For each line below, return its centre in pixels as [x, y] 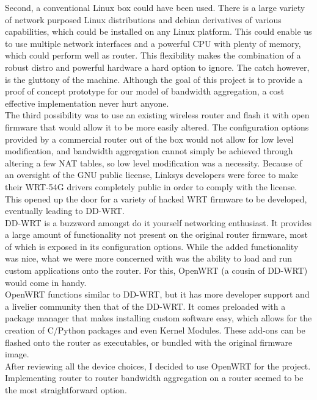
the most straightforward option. [66, 390]
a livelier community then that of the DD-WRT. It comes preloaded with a [145, 306]
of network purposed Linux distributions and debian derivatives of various [143, 19]
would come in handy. [46, 282]
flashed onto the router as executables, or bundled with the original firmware [149, 342]
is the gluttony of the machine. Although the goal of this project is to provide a [154, 79]
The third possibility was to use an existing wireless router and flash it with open [157, 115]
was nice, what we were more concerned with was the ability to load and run [149, 258]
